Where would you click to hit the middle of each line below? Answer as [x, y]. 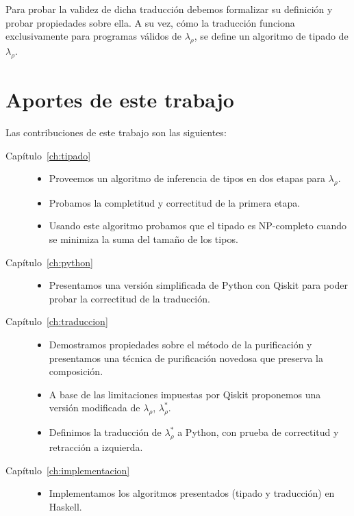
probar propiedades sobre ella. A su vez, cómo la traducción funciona [150, 22]
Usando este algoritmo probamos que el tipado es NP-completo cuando [198, 225]
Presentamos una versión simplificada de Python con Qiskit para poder [198, 285]
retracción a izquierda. [96, 447]
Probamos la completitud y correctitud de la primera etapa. [175, 202]
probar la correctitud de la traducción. [129, 298]
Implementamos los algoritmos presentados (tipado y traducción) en [192, 493]
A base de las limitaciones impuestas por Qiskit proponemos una [185, 394]
